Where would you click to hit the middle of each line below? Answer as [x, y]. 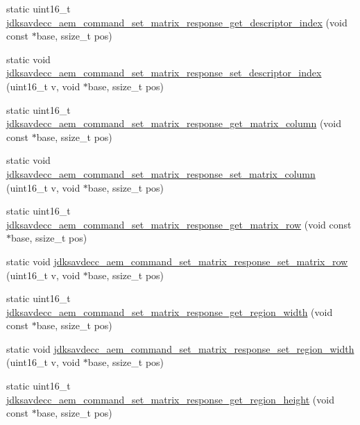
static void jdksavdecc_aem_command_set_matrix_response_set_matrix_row [177, 261]
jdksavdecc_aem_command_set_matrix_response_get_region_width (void [170, 311]
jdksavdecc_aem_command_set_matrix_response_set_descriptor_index [164, 73]
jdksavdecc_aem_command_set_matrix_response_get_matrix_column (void [174, 123]
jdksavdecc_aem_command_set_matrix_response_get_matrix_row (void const [179, 224]
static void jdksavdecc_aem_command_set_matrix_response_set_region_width [180, 348]
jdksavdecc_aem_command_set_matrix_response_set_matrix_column [161, 173]
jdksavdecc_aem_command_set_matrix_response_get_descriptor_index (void [177, 22]
